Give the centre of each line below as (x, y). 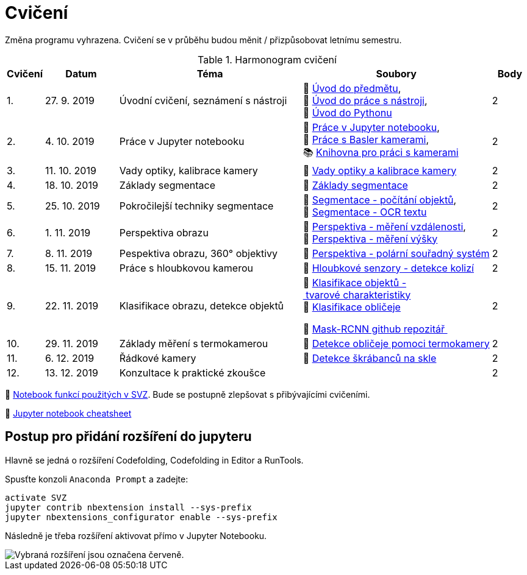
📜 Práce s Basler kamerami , (366, 139)
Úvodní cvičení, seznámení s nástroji (203, 100)
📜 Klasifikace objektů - (355, 282)
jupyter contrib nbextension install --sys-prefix (128, 507)
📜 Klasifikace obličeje (352, 307)
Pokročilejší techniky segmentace (196, 206)
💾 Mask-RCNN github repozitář (374, 329)
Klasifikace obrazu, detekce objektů (202, 305)
